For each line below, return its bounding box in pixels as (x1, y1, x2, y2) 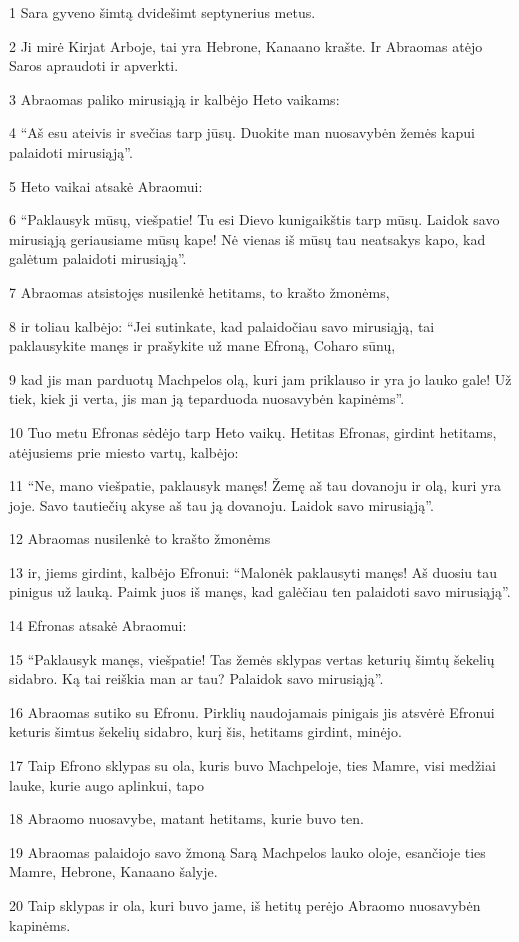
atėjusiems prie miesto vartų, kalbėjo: (9, 441, 239, 462)
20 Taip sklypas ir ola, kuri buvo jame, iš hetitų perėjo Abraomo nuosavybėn (9, 895, 481, 915)
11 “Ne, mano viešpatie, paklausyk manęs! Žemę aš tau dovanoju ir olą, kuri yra (9, 475, 501, 496)
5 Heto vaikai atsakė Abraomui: (9, 175, 203, 196)
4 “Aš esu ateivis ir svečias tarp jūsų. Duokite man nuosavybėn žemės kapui (9, 122, 475, 143)
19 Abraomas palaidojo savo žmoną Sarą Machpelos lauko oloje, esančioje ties (9, 841, 486, 862)
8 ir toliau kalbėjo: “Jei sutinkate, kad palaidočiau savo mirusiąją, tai (9, 315, 435, 336)
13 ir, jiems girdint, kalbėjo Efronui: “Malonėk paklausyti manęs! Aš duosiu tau (9, 561, 498, 582)
